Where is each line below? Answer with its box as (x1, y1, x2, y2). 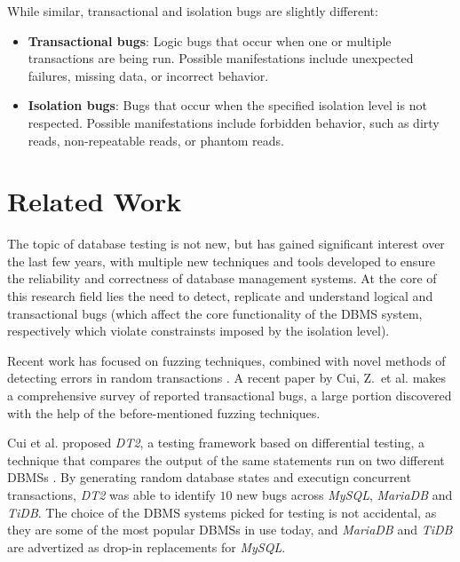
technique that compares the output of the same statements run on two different (7, 450, 445, 469)
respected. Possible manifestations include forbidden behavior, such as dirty (28, 113, 440, 131)
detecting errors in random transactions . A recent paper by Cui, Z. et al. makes (7, 368, 447, 387)
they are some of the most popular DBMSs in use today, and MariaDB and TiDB (7, 520, 453, 539)
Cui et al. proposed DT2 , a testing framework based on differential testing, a (7, 433, 424, 452)
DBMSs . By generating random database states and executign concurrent (7, 468, 411, 487)
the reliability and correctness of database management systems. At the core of (7, 269, 437, 288)
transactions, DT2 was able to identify (7, 486, 216, 503)
